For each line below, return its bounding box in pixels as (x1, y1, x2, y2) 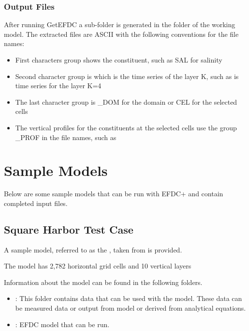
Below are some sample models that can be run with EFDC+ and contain (4, 189, 223, 199)
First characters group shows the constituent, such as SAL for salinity (15, 55, 222, 64)
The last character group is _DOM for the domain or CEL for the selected (15, 96, 237, 107)
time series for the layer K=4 (15, 80, 102, 91)
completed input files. (4, 198, 68, 208)
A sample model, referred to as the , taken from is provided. (4, 244, 182, 254)
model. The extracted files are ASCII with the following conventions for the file (4, 29, 239, 39)
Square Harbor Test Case (4, 221, 133, 236)
